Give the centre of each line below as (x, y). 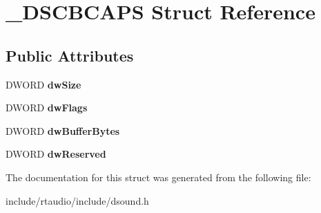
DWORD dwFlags (47, 108)
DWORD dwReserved (56, 154)
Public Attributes (70, 55)
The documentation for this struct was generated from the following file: (158, 177)
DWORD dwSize (43, 84)
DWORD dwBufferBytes (63, 130)
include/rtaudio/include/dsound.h (77, 200)
